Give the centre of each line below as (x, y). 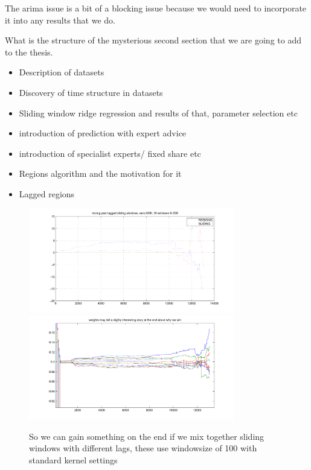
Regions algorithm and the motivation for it (100, 173)
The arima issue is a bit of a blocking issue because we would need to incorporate (156, 8)
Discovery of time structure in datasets (91, 92)
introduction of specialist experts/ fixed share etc (110, 153)
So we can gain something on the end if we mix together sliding (147, 436)
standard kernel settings (73, 460)
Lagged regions (47, 193)
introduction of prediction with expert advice (103, 133)
